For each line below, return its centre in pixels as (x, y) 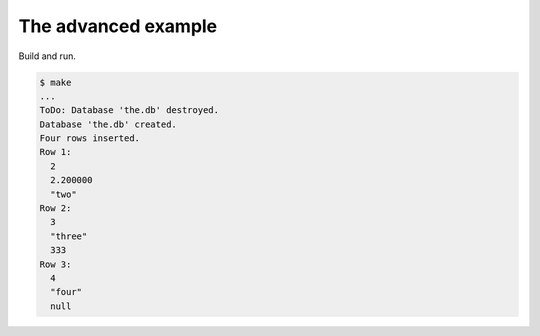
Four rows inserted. (89, 138)
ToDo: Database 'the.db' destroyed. (129, 110)
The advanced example (118, 26)
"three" (69, 236)
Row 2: (55, 208)
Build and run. (47, 56)
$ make (55, 82)
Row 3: (55, 264)
